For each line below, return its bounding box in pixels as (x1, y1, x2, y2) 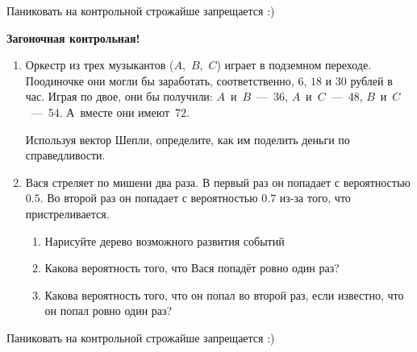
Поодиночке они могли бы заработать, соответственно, (25, 72, 294, 89)
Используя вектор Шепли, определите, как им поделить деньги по (25, 130, 350, 147)
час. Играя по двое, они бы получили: (25, 88, 213, 105)
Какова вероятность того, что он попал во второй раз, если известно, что (44, 286, 404, 303)
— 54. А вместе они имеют (31, 103, 170, 120)
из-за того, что (279, 189, 351, 206)
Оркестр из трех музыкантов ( (25, 56, 174, 73)
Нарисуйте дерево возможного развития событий (44, 232, 285, 249)
